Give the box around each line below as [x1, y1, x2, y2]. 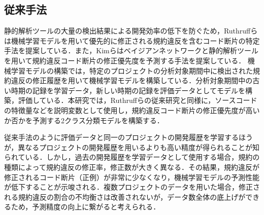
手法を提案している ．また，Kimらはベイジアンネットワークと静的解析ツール [4, 45, 258, 56]
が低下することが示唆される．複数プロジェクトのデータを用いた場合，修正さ [4, 182, 260, 192]
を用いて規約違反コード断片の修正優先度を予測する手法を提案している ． [4, 55, 246, 65]
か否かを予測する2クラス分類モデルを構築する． [4, 115, 164, 125]
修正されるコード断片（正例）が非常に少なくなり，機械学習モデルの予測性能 [4, 171, 260, 182]
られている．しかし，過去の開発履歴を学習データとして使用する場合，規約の [4, 152, 260, 162]
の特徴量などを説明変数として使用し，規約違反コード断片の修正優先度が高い [4, 104, 260, 115]
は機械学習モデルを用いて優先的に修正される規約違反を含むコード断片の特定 [4, 35, 260, 46]
